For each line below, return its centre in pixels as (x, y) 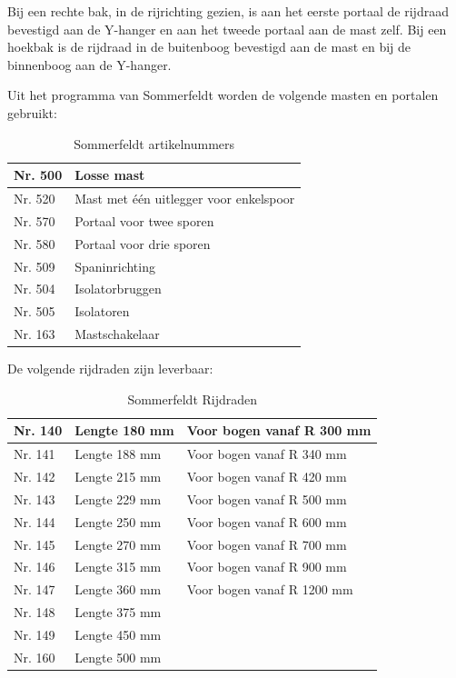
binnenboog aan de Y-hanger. (89, 64)
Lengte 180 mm (124, 430)
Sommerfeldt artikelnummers (154, 143)
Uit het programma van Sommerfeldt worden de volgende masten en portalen (223, 95)
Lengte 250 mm (118, 521)
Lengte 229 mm (118, 499)
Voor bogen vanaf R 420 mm (267, 477)
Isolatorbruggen (118, 289)
